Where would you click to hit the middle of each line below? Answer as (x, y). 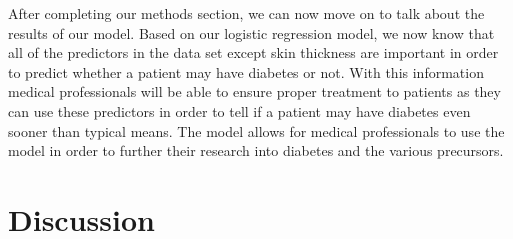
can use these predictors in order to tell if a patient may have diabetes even (239, 110)
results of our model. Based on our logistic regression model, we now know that (251, 32)
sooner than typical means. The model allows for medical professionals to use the (256, 130)
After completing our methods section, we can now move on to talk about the (246, 13)
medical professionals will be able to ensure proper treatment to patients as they (254, 91)
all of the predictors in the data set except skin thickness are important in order (253, 52)
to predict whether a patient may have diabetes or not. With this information (246, 71)
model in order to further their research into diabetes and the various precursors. (256, 150)
